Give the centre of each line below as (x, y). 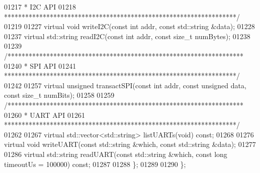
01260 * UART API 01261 (45, 115)
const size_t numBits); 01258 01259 (59, 95)
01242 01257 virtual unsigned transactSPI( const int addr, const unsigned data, (125, 85)
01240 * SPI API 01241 (40, 65)
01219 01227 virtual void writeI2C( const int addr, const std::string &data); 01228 (129, 26)
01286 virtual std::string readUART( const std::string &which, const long (116, 154)
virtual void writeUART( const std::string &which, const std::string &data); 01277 (130, 144)
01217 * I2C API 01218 (40, 7)
